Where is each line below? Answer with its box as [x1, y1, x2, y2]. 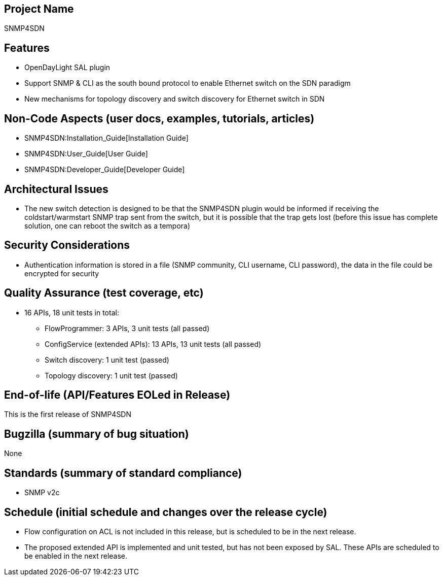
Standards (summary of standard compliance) [4, 466, 242, 479]
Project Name [4, 3, 74, 15]
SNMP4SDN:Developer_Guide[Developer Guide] [24, 165, 185, 174]
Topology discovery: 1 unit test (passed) [45, 371, 178, 380]
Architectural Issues [4, 182, 108, 196]
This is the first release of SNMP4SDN [4, 410, 132, 419]
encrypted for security [24, 269, 99, 278]
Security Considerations [4, 239, 130, 252]
